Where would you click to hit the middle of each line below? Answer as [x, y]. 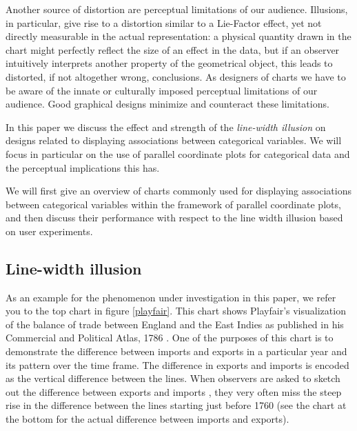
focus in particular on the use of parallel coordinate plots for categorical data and [178, 153]
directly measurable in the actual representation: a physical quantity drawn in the [178, 36]
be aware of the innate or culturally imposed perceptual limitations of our [162, 90]
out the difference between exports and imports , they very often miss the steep [174, 391]
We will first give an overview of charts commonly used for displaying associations [178, 191]
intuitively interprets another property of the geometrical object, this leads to [169, 63]
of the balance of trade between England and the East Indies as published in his [175, 324]
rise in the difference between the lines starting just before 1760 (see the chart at [176, 405]
